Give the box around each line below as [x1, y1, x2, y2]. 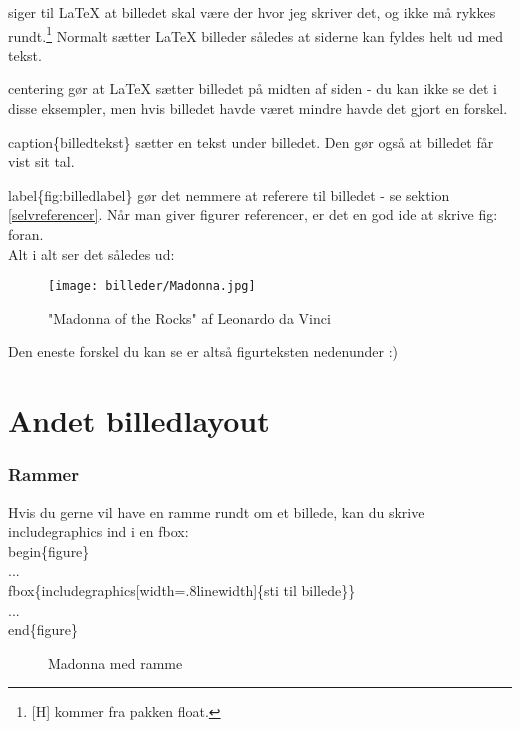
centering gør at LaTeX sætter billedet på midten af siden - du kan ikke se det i [8, 78, 497, 99]
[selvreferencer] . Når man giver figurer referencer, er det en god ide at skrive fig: [8, 204, 498, 225]
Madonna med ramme [48, 652, 183, 673]
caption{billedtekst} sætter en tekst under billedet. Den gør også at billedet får [8, 131, 494, 152]
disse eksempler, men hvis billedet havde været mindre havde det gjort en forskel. [8, 98, 508, 119]
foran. [8, 224, 44, 244]
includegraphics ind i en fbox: [8, 521, 189, 542]
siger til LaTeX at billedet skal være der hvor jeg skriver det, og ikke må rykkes [8, 2, 496, 22]
